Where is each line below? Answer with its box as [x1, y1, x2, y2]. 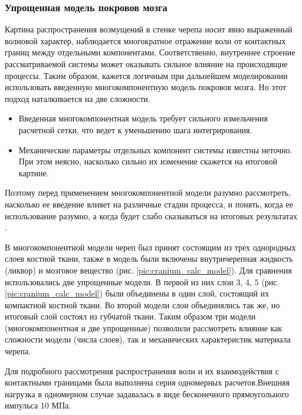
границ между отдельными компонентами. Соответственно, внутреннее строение [5, 46, 296, 58]
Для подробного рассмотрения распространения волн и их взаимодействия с [5, 364, 279, 377]
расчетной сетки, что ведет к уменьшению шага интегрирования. [18, 123, 252, 136]
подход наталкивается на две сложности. [5, 92, 150, 104]
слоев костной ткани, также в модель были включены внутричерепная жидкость [5, 252, 293, 265]
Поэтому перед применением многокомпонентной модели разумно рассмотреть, [5, 186, 291, 199]
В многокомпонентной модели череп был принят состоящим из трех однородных [5, 241, 296, 253]
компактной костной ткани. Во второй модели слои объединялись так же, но [5, 298, 280, 311]
